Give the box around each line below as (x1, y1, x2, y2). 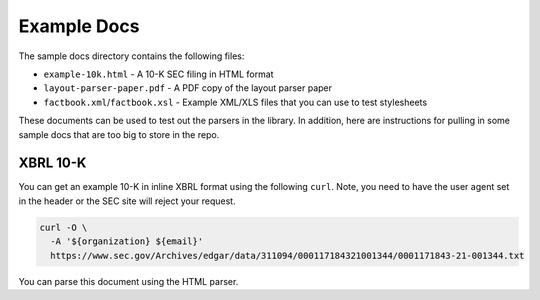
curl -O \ (39, 221, 88, 233)
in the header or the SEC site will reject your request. (18, 195, 236, 207)
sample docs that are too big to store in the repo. (18, 128, 220, 140)
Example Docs (18, 15, 140, 37)
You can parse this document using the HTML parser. (18, 275, 239, 287)
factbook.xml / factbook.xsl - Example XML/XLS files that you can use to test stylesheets (43, 96, 428, 108)
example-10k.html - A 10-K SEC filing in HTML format (43, 68, 274, 80)
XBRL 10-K (18, 155, 87, 172)
